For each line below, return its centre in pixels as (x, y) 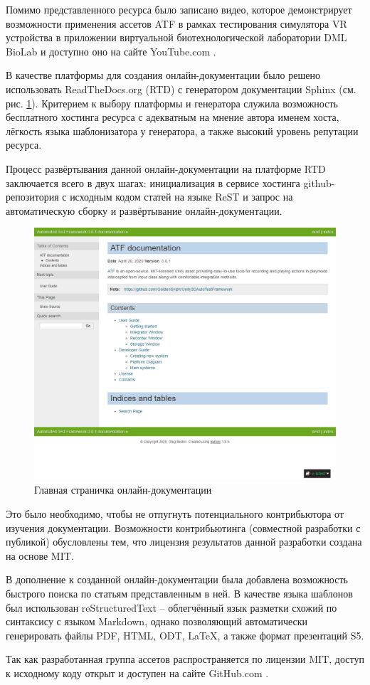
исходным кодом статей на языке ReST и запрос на (181, 197)
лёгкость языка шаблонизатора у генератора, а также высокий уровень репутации (182, 131)
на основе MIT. (40, 555)
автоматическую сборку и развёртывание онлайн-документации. (144, 210)
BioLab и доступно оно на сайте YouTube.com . (111, 51)
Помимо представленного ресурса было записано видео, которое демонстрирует (179, 9)
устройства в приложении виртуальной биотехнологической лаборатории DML (176, 37)
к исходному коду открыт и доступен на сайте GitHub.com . (137, 673)
